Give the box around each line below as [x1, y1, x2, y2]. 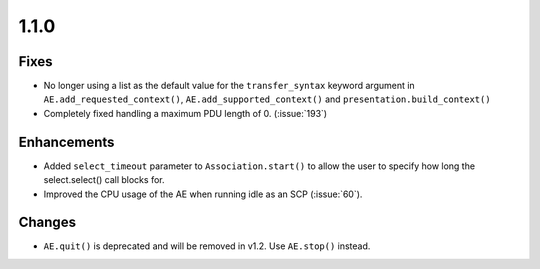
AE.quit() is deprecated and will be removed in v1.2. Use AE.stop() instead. [43, 240, 371, 252]
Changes [18, 214, 77, 231]
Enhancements [18, 133, 115, 150]
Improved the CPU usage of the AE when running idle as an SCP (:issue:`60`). [43, 188, 363, 200]
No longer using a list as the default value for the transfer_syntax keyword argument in [43, 80, 415, 92]
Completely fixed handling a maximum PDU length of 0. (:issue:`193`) [43, 107, 328, 119]
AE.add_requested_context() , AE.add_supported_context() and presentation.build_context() [43, 93, 491, 105]
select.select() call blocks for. [43, 174, 165, 186]
